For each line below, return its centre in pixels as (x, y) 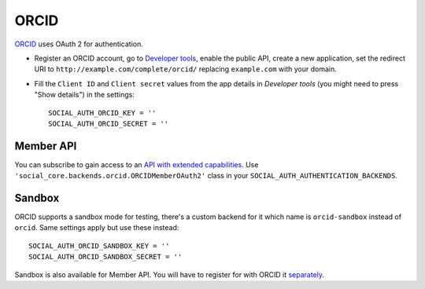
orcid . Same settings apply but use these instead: (97, 228)
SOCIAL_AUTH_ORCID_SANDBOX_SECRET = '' (105, 257)
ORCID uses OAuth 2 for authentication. (79, 44)
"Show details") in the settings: (85, 95)
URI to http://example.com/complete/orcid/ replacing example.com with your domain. (186, 69)
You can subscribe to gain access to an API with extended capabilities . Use (137, 164)
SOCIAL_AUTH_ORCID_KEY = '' (102, 113)
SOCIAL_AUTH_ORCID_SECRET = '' (109, 123)
